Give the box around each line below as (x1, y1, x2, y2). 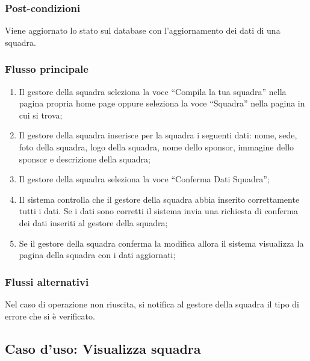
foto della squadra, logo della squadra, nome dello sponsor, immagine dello (19, 141, 294, 153)
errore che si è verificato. (5, 309, 95, 322)
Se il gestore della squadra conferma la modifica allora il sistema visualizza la (19, 236, 304, 249)
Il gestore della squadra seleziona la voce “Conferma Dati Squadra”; (19, 173, 270, 185)
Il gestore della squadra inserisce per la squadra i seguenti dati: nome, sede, (19, 129, 297, 141)
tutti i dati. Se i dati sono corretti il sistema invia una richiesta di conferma (19, 205, 299, 217)
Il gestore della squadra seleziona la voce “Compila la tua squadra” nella (19, 85, 287, 97)
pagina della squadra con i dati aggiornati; (19, 248, 176, 261)
